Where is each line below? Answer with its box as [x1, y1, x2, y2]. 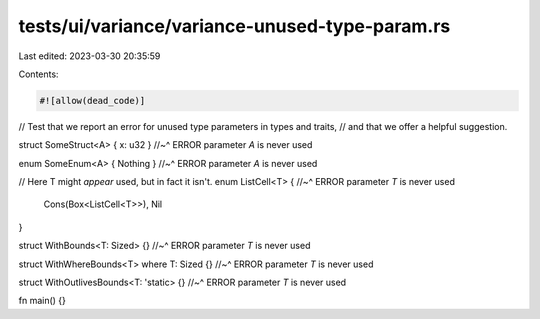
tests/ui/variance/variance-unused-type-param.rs [18, 15, 451, 37]
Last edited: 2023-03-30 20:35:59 [18, 50, 161, 62]
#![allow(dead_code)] [39, 95, 146, 106]
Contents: [18, 68, 59, 80]
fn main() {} [18, 295, 67, 307]
